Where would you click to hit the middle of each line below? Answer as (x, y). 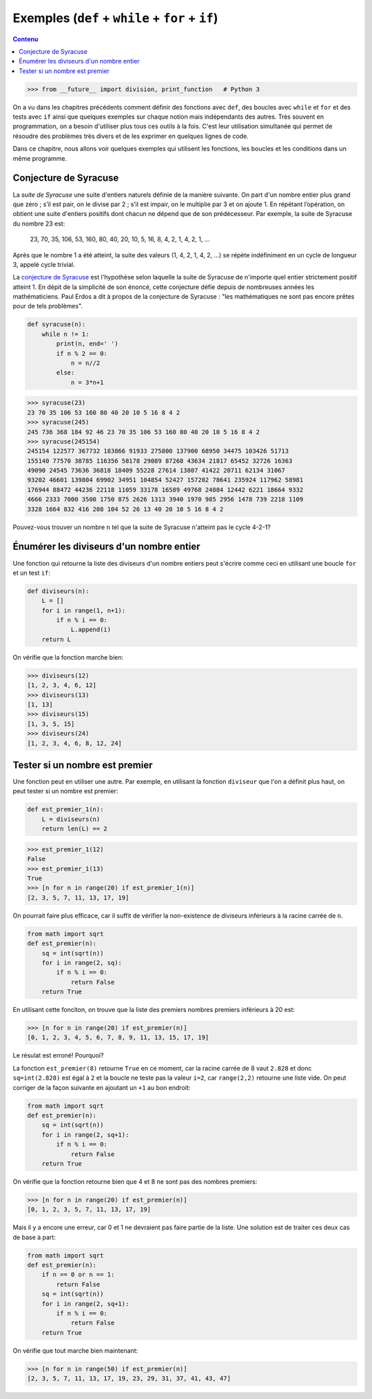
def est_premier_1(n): (65, 810)
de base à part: (34, 1237)
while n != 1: (65, 334)
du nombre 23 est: (39, 224)
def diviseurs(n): (58, 591)
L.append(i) (91, 630)
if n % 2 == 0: (82, 353)
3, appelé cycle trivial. (44, 264)
